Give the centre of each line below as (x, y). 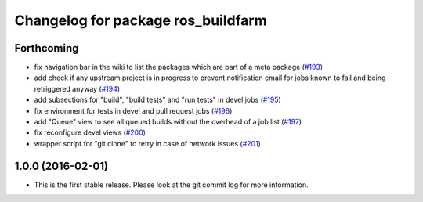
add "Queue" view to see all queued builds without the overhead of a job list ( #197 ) (168, 122)
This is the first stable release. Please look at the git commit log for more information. (171, 185)
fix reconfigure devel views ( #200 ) (90, 132)
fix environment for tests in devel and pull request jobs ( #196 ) (133, 110)
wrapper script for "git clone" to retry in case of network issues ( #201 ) (148, 143)
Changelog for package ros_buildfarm (141, 20)
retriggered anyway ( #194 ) (77, 88)
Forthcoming (47, 48)
